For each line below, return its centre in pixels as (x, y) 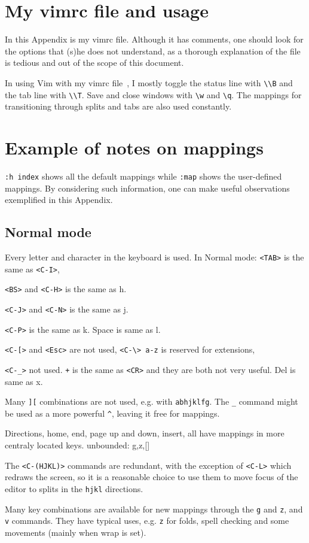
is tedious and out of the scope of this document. (94, 63)
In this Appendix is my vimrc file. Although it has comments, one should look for (154, 39)
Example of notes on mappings (134, 147)
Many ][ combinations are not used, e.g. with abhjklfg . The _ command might (152, 401)
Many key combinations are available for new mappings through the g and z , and (154, 509)
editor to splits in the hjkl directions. (74, 488)
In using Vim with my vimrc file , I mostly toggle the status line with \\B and (149, 82)
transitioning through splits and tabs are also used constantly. (118, 106)
